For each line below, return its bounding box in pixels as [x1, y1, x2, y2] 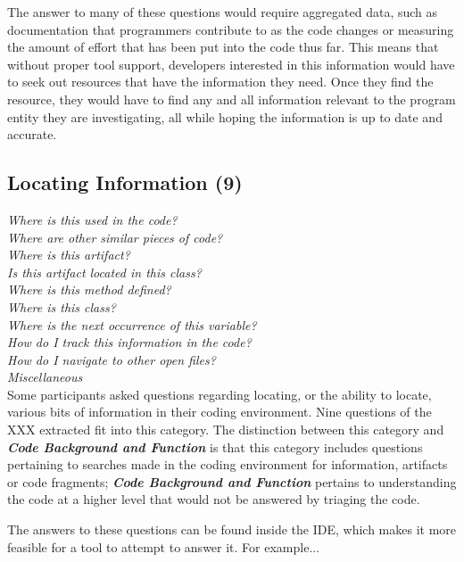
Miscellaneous [7, 368, 83, 386]
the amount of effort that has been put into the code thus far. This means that [7, 37, 439, 56]
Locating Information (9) [7, 169, 243, 196]
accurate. [7, 125, 57, 144]
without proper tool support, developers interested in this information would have [7, 54, 455, 73]
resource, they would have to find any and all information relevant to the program [7, 89, 456, 108]
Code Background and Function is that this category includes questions [7, 437, 423, 456]
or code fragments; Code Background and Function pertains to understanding [7, 472, 457, 491]
